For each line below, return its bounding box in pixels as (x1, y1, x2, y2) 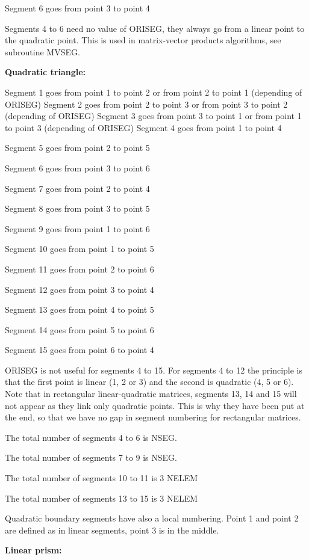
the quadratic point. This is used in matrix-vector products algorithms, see (5, 34, 281, 46)
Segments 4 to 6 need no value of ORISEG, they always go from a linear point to (5, 22, 305, 34)
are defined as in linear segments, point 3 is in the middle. (5, 523, 219, 536)
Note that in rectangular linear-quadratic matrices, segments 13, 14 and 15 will (5, 387, 297, 400)
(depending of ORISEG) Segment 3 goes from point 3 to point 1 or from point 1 (5, 109, 302, 122)
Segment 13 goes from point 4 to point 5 (5, 303, 154, 316)
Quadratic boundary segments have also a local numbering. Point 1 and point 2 (5, 512, 299, 525)
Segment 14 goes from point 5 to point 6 (5, 323, 154, 336)
